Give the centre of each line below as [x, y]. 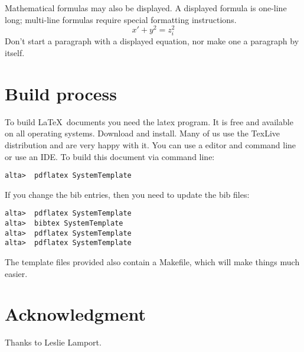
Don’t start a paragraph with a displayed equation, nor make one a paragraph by [152, 41]
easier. [16, 273]
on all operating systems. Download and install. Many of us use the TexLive [143, 133]
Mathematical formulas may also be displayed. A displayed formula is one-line [146, 8]
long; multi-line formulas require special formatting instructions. [121, 19]
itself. [15, 53]
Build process [61, 93]
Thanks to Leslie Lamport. [53, 342]
